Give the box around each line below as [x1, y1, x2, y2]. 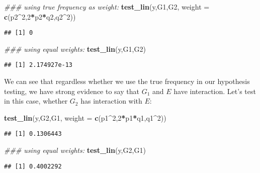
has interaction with [80, 96, 142, 106]
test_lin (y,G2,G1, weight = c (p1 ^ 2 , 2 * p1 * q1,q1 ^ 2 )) [4, 112, 166, 123]
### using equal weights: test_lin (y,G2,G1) [4, 145, 146, 155]
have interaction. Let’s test [174, 85, 256, 96]
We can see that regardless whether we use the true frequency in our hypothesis [4, 76, 250, 86]
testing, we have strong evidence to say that [4, 85, 139, 96]
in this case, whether [4, 96, 68, 106]
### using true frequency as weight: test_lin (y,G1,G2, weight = [4, 2, 210, 12]
